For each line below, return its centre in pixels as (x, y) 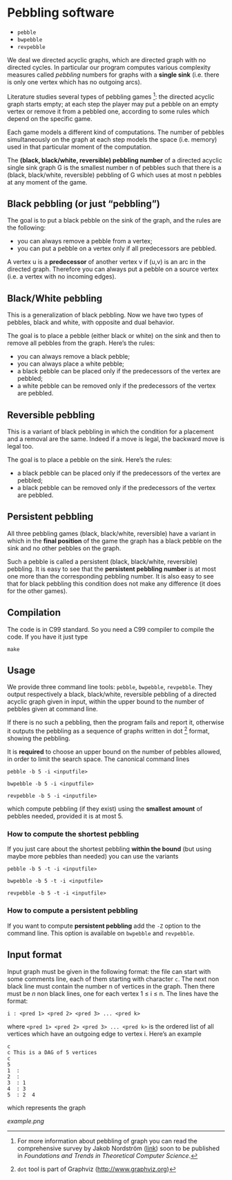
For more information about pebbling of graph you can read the (107, 1141)
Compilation (34, 613)
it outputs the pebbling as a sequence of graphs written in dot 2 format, (108, 731)
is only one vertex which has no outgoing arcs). (75, 82)
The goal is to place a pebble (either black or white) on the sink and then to (114, 336)
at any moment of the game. (47, 182)
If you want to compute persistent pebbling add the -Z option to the (104, 926)
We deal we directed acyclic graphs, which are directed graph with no (107, 59)
